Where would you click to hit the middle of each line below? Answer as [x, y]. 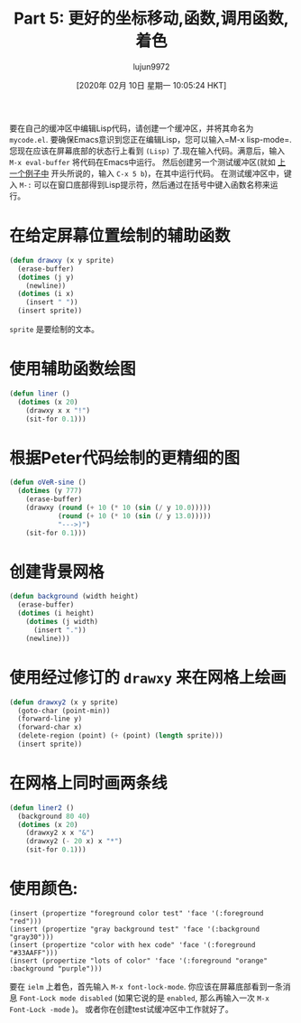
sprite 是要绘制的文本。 [54, 329]
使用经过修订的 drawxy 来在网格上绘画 [148, 677]
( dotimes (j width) [62, 622]
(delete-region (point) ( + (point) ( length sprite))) [120, 736]
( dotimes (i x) [46, 294]
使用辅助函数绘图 [73, 369]
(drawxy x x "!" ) [58, 410]
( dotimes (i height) [56, 614]
